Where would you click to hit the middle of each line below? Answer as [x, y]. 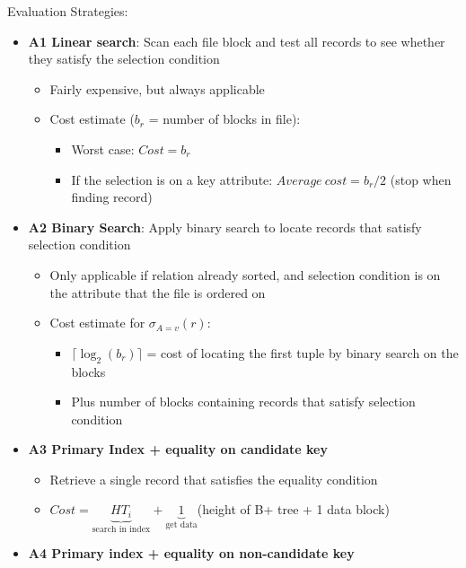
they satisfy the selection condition [124, 59]
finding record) [112, 197]
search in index [121, 529]
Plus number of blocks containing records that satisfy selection [243, 402]
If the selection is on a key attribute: [172, 179]
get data [181, 525]
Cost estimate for [97, 323]
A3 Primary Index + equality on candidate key [178, 449]
